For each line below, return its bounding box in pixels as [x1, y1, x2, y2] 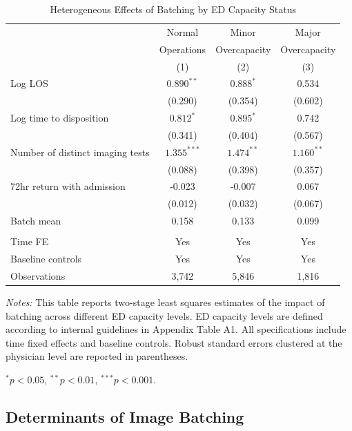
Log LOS [10, 76, 48, 90]
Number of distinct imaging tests [10, 144, 150, 159]
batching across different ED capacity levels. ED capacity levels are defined [6, 308, 323, 323]
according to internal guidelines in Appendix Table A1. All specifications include [6, 322, 346, 336]
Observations [10, 268, 66, 282]
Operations [159, 41, 206, 56]
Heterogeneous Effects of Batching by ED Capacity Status [50, 2, 296, 16]
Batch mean [10, 213, 61, 228]
